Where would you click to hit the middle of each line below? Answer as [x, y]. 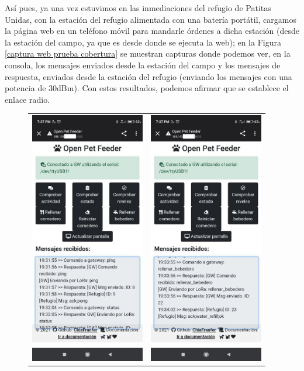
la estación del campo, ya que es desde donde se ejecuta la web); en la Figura [143, 42]
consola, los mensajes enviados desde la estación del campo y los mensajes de [143, 65]
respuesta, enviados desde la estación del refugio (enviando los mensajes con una [148, 76]
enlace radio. [27, 99]
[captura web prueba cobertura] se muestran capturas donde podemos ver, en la [148, 53]
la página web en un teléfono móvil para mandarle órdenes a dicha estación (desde [152, 31]
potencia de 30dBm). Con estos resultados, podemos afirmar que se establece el [147, 88]
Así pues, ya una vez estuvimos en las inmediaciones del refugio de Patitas [138, 8]
